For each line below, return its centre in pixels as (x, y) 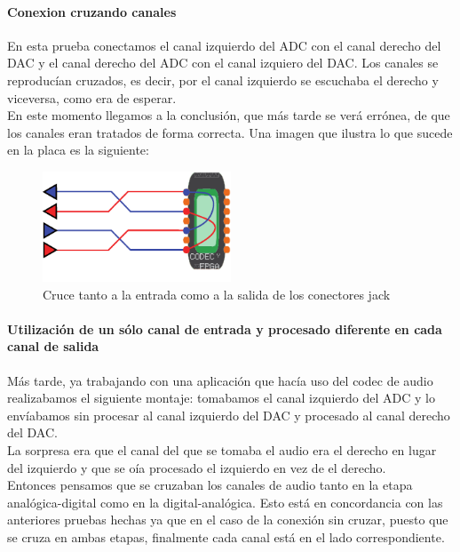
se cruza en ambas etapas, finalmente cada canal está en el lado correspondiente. (226, 537)
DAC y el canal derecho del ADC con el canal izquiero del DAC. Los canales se (223, 63)
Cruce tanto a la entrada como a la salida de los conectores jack (217, 294)
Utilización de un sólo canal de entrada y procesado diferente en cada (225, 328)
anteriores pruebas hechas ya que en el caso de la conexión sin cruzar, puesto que (228, 520)
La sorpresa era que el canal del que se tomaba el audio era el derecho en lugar (222, 450)
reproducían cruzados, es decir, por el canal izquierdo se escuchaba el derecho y (223, 80)
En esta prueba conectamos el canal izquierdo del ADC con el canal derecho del (224, 45)
